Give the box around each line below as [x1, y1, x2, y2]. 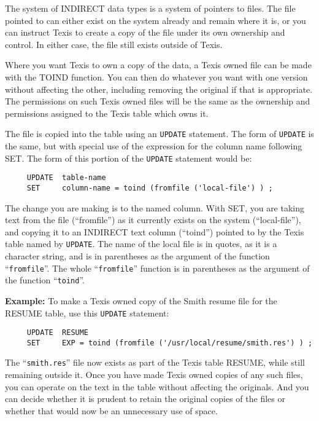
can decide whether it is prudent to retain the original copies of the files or [5, 392, 285, 405]
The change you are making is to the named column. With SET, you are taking [5, 201, 305, 214]
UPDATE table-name [26, 173, 106, 183]
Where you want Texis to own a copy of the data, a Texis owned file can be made [5, 58, 312, 71]
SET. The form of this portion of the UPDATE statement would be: [5, 151, 252, 164]
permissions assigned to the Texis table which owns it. [5, 106, 209, 119]
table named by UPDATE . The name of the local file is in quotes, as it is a [5, 237, 277, 250]
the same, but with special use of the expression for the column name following [5, 140, 302, 152]
